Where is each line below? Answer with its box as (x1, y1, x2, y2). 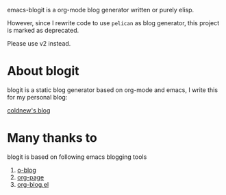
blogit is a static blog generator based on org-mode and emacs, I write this (7, 85, 218, 94)
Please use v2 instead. (7, 40, 71, 47)
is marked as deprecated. (7, 27, 79, 34)
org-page (16, 173, 45, 181)
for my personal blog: (7, 93, 68, 101)
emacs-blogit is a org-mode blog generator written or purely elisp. (7, 6, 194, 14)
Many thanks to (7, 130, 97, 146)
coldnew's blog (7, 106, 51, 115)
